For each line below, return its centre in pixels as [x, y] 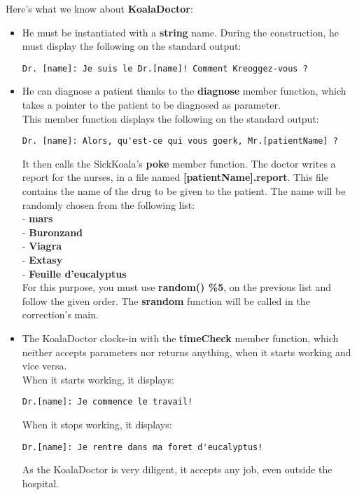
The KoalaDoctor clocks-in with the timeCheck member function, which [180, 338]
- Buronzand [52, 232]
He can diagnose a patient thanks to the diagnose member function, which [184, 91]
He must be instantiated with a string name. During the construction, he [181, 32]
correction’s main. [60, 314]
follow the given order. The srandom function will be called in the [166, 300]
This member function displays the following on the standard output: [170, 118]
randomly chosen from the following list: [108, 204]
